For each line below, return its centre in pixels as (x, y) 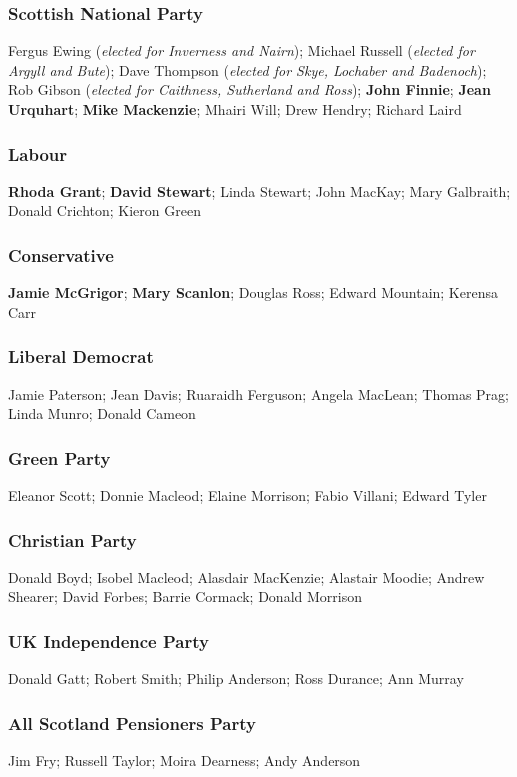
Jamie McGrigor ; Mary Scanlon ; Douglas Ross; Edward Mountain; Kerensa (253, 292)
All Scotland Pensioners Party (132, 722)
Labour (38, 153)
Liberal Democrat (81, 356)
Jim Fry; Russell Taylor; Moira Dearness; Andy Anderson (184, 760)
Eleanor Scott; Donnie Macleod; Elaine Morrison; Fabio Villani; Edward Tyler (247, 495)
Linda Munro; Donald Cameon (102, 413)
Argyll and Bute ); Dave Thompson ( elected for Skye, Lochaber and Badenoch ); (247, 69)
